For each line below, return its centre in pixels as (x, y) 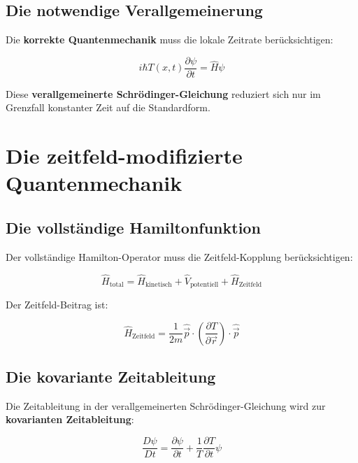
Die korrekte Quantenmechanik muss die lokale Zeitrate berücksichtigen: (170, 40)
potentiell (204, 285)
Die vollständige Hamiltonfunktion (133, 227)
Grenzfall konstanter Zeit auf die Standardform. (108, 107)
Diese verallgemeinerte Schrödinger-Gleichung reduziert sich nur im (163, 93)
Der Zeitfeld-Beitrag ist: (57, 305)
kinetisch (158, 285)
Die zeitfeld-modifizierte (124, 156)
